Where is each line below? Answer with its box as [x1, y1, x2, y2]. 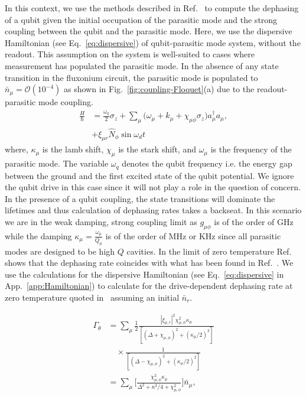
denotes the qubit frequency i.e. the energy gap [122, 157, 292, 170]
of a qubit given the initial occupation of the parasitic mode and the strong [5, 13, 278, 25]
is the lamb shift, [42, 143, 104, 155]
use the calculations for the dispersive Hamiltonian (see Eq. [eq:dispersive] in [5, 268, 284, 280]
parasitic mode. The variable [5, 157, 109, 170]
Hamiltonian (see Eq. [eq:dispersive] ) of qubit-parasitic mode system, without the [5, 36, 301, 48]
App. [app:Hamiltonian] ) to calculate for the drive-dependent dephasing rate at [5, 279, 293, 292]
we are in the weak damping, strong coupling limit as [5, 215, 197, 227]
